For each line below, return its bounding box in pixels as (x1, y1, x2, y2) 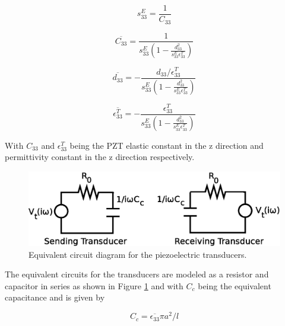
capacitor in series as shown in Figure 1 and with (5, 279, 183, 292)
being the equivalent (198, 279, 271, 292)
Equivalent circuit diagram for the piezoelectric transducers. (28, 248, 247, 260)
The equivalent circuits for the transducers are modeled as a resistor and (5, 268, 269, 280)
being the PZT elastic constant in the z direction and (69, 139, 264, 151)
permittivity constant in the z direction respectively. (5, 151, 195, 163)
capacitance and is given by (5, 291, 105, 303)
